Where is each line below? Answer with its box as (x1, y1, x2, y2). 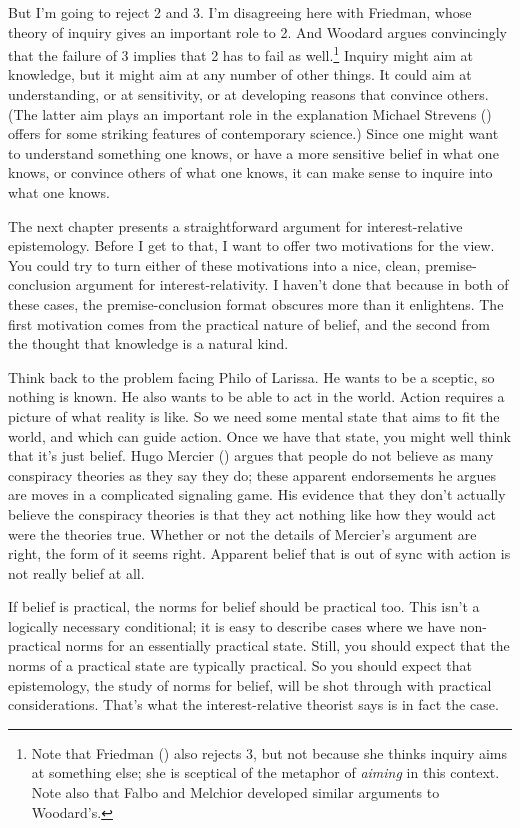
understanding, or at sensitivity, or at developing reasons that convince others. (8, 84, 489, 105)
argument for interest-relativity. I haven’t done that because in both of (75, 274, 509, 295)
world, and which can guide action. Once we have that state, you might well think (8, 425, 511, 446)
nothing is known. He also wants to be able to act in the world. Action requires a (8, 386, 505, 407)
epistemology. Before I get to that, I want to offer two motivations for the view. (8, 235, 495, 256)
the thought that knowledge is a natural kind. (8, 333, 289, 354)
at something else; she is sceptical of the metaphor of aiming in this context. (31, 762, 500, 783)
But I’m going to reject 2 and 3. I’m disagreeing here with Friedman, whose (8, 2, 472, 22)
